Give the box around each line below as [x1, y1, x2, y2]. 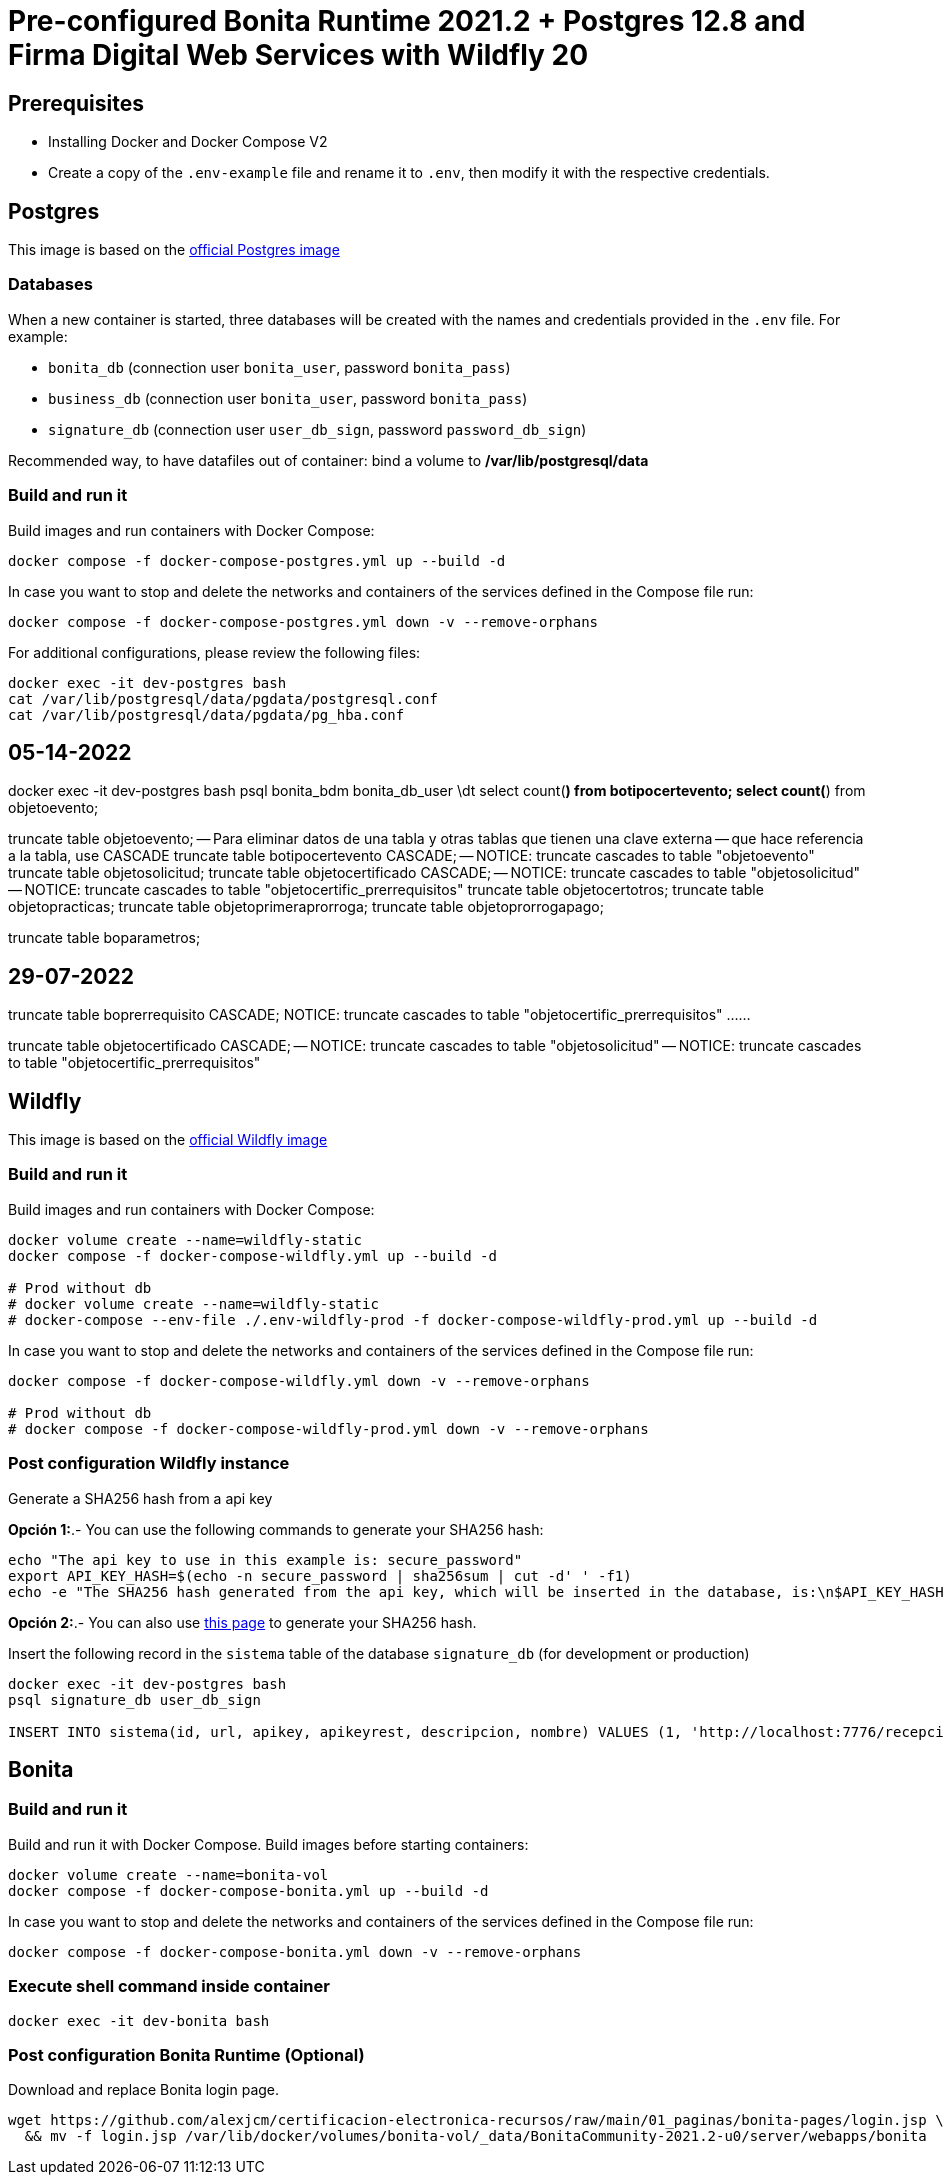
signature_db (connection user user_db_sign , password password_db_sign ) [48, 420, 587, 438]
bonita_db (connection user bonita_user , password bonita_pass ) [48, 358, 511, 376]
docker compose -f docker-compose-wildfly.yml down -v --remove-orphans [8, 1372, 590, 1389]
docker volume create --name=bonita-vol [8, 1866, 329, 1883]
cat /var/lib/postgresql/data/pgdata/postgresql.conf [8, 690, 438, 707]
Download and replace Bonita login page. [8, 2081, 280, 2099]
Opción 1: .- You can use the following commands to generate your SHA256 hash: [8, 1520, 544, 1538]
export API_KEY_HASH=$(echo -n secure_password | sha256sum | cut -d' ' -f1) [8, 1567, 632, 1584]
